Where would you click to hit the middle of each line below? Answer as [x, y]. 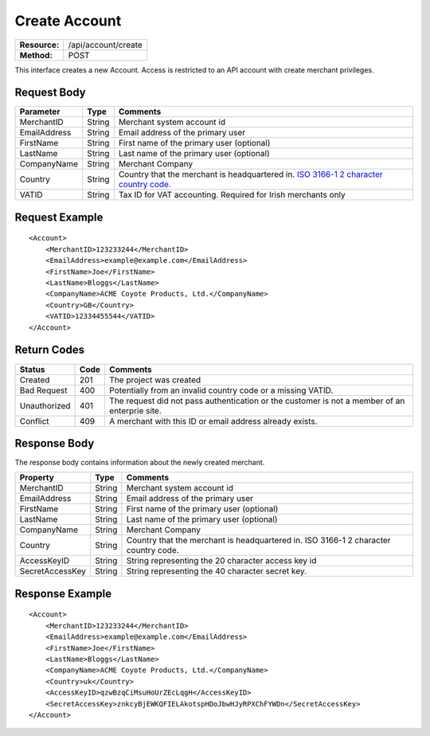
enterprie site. [135, 410]
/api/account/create [105, 45]
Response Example [63, 593]
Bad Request [43, 390]
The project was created [155, 380]
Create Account [68, 21]
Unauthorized [45, 405]
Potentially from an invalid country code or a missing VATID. [221, 390]
